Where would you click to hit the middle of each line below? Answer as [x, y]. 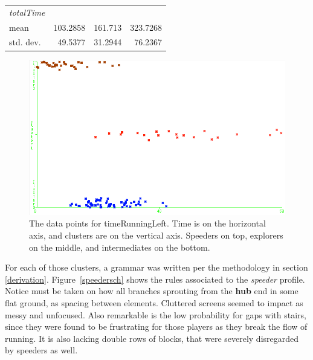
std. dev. [25, 42]
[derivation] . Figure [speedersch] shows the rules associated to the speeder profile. [155, 279]
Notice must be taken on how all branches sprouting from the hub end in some [152, 291]
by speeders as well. [41, 350]
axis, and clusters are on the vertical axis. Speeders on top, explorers [156, 235]
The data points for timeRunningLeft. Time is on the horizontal [147, 223]
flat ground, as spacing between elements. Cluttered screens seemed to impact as [154, 302]
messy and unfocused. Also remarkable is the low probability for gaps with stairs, [156, 314]
